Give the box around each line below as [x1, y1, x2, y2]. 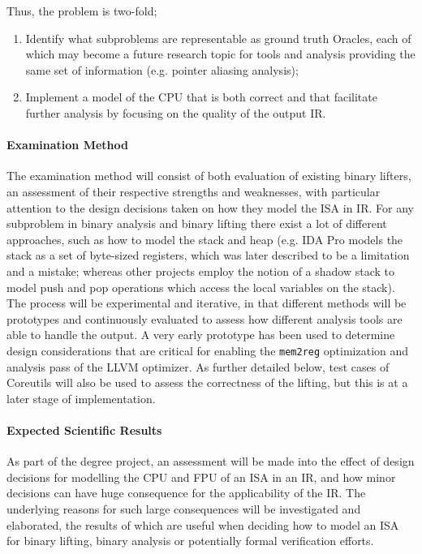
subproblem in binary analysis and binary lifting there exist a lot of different [6, 215, 387, 232]
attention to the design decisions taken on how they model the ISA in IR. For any [6, 199, 414, 216]
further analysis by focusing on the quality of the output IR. [25, 104, 326, 121]
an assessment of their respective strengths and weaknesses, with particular [6, 183, 381, 200]
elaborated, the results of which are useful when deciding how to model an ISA [6, 516, 399, 533]
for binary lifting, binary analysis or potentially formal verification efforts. [6, 532, 374, 549]
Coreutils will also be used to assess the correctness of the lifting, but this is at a [6, 374, 408, 391]
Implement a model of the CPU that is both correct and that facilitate [25, 88, 377, 105]
